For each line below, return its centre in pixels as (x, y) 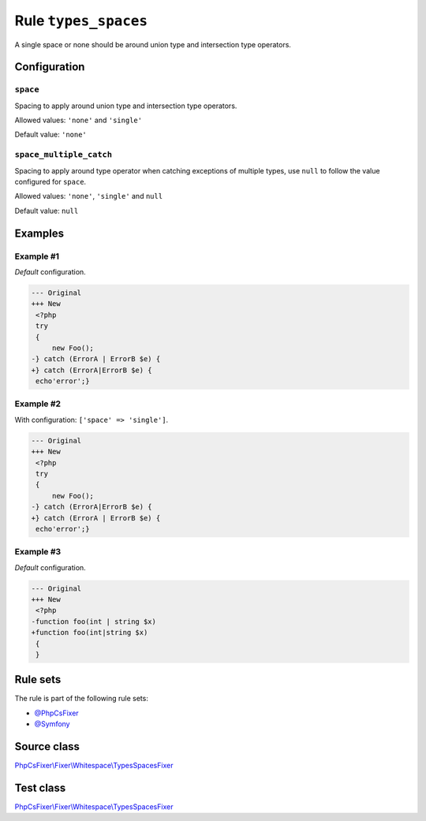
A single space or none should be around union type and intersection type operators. (153, 44)
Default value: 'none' (50, 135)
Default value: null (47, 211)
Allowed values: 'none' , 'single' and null (89, 196)
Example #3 (38, 552)
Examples (39, 233)
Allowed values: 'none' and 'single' (78, 120)
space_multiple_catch (63, 155)
